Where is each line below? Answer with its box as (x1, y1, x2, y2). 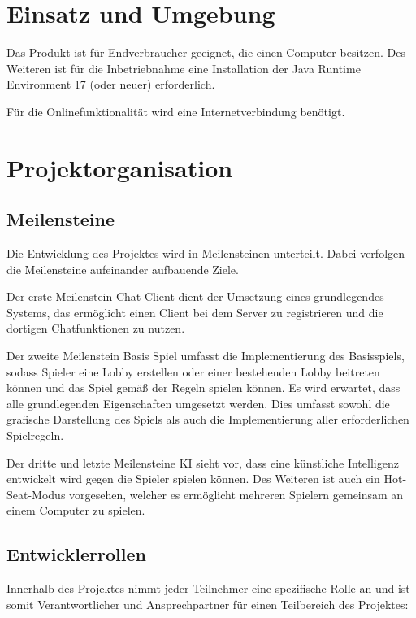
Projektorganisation (6, 150, 233, 184)
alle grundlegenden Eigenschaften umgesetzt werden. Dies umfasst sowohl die (6, 394, 390, 411)
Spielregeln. (6, 427, 64, 444)
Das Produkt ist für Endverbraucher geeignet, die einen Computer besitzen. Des (6, 44, 405, 61)
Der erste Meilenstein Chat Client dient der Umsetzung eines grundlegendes (6, 288, 384, 305)
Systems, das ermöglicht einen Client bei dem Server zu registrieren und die (6, 303, 383, 320)
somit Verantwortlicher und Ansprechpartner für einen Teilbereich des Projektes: (6, 595, 409, 612)
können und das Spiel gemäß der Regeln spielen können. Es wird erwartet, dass (6, 379, 401, 396)
